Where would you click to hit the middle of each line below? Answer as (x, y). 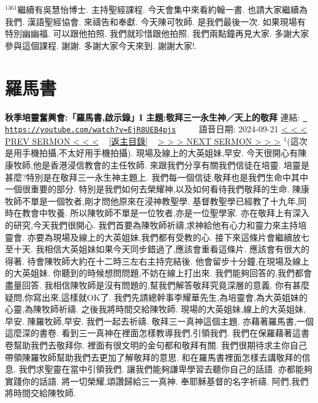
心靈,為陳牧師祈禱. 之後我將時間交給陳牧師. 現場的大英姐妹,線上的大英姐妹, (155, 309)
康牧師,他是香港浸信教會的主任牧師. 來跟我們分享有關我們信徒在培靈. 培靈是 (157, 165)
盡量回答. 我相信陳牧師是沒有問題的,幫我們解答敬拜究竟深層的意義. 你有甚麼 (157, 284)
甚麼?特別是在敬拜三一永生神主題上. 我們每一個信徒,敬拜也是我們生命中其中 (157, 177)
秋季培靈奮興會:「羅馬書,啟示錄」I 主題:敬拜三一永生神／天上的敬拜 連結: (153, 117)
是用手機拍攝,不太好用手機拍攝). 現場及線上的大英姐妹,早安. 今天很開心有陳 (156, 153)
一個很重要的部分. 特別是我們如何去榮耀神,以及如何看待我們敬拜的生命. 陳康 (157, 189)
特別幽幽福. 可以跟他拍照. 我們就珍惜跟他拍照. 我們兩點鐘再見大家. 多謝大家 (157, 33)
